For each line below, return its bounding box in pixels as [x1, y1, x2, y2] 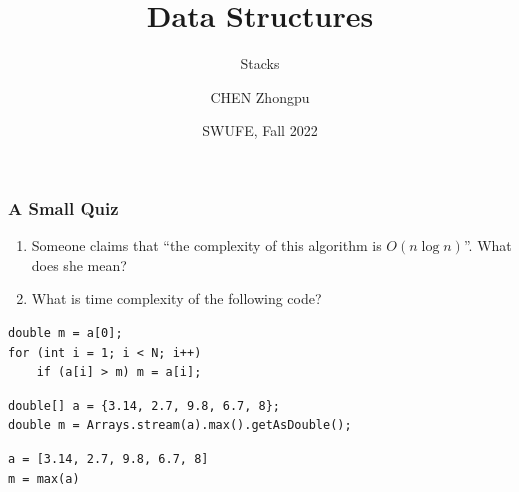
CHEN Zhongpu [210, 86, 310, 107]
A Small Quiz [8, 195, 119, 220]
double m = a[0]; [8, 325, 123, 340]
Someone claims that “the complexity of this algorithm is [31, 235, 382, 256]
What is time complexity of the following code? [31, 288, 322, 309]
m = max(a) [8, 471, 80, 486]
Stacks [240, 53, 280, 74]
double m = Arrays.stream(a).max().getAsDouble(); [8, 418, 352, 433]
